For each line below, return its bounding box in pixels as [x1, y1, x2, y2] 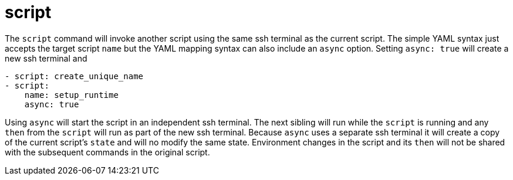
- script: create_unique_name [5, 71, 144, 81]
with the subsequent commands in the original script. [5, 147, 210, 157]
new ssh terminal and [5, 53, 87, 63]
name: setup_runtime [24, 90, 119, 100]
